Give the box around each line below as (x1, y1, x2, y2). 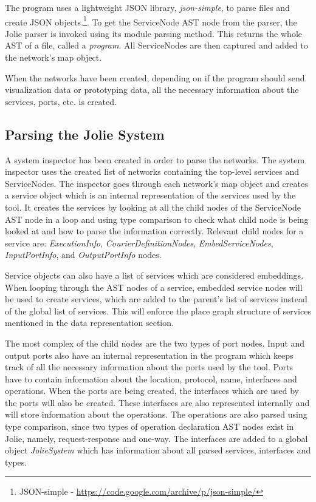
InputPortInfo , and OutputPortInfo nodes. (5, 248, 162, 261)
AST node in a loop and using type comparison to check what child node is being (5, 212, 309, 225)
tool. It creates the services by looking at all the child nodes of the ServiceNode (5, 200, 301, 213)
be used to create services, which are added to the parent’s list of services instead (5, 293, 307, 305)
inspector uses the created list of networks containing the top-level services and (5, 165, 300, 178)
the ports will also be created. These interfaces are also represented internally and (5, 396, 310, 409)
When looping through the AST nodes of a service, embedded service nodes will (5, 280, 303, 293)
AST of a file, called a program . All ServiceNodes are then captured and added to (5, 39, 308, 52)
